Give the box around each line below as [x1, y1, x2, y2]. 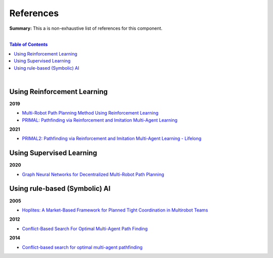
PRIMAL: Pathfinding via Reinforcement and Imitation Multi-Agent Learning [22, 117, 178, 123]
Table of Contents [9, 41, 48, 47]
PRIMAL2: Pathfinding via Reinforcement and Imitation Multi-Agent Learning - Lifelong [22, 135, 202, 141]
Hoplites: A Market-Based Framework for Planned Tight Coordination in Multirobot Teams [22, 207, 208, 213]
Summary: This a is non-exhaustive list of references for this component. [9, 25, 163, 31]
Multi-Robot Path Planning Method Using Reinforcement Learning [22, 110, 159, 116]
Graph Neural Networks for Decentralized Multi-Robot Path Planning [22, 171, 164, 177]
